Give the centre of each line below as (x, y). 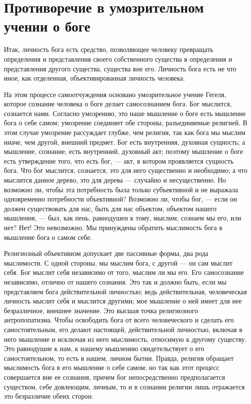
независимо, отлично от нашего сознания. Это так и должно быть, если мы (115, 281)
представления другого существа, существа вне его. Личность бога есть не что (120, 68)
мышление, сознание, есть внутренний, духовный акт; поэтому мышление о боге (124, 151)
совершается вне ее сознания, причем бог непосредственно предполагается (115, 377)
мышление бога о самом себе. (48, 237)
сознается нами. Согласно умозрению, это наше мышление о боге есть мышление (125, 113)
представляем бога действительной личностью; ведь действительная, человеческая (125, 291)
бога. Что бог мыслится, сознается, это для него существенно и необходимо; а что (126, 170)
